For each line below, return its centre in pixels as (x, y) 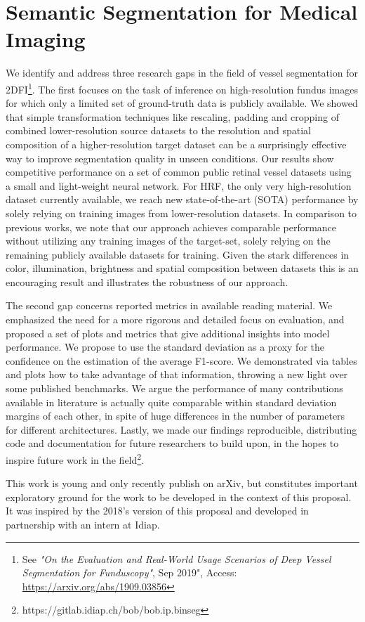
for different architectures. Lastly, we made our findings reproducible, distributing (181, 429)
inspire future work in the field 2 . (75, 459)
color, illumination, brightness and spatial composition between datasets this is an (182, 268)
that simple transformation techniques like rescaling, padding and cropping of (172, 116)
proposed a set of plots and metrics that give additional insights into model (168, 333)
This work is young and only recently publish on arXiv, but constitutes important (182, 483)
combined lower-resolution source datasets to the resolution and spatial (158, 130)
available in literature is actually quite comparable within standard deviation (171, 402)
